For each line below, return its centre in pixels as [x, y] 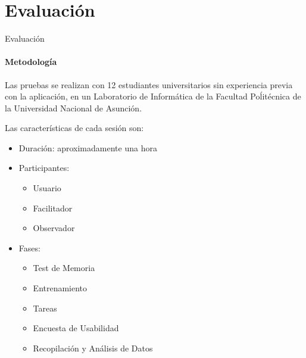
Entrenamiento [60, 288]
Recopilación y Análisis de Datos [93, 348]
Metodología [31, 62]
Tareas [45, 308]
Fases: [29, 248]
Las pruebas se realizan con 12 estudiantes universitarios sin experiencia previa [149, 84]
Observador [54, 228]
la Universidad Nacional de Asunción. [74, 108]
